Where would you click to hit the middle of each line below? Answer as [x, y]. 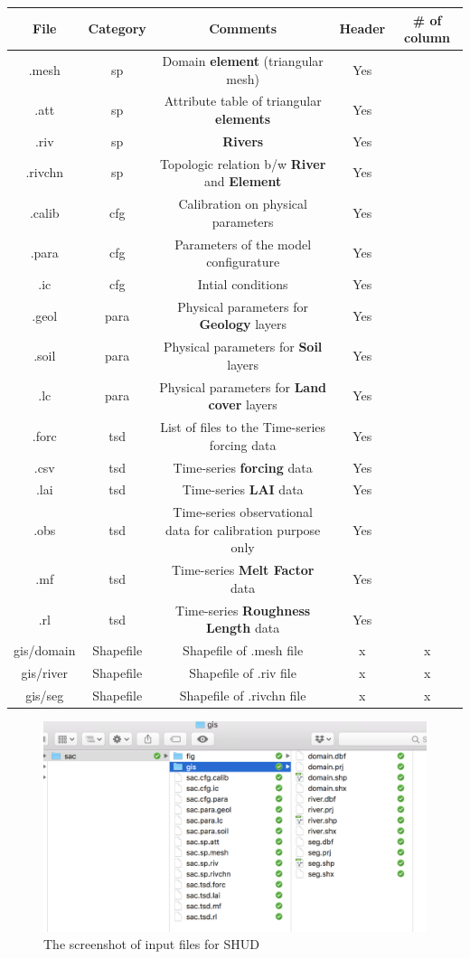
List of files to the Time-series [243, 427]
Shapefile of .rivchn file [243, 695]
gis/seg [45, 695]
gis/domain [45, 650]
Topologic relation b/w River [243, 163]
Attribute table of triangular [243, 101]
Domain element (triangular [243, 60]
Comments [243, 28]
